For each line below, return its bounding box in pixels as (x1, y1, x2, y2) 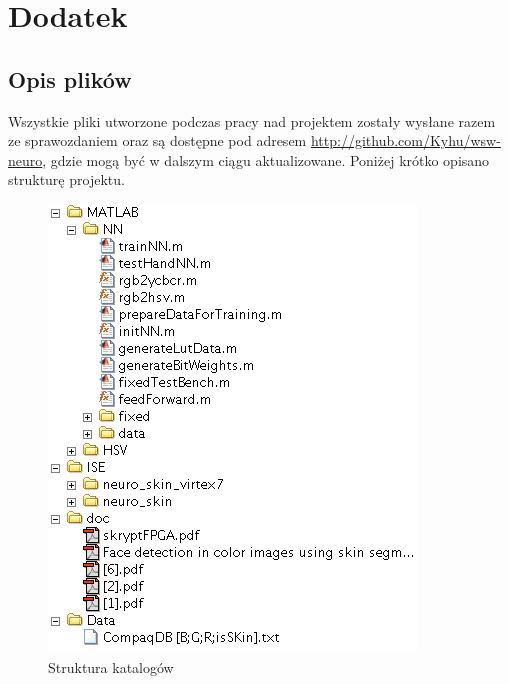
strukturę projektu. (8, 169, 125, 190)
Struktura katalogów (48, 656, 174, 677)
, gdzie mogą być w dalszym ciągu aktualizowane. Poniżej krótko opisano (42, 149, 490, 170)
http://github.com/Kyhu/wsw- (310, 130, 501, 151)
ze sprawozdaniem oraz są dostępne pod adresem (8, 130, 307, 151)
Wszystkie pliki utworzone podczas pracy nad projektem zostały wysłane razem (8, 110, 496, 131)
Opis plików (8, 63, 132, 94)
